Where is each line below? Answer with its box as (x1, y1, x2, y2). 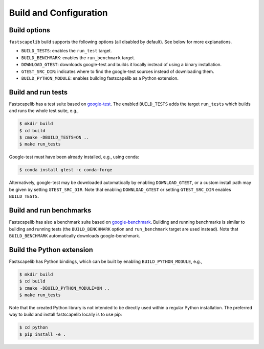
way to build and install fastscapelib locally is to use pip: (9, 311, 122, 318)
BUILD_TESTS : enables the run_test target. (21, 48, 112, 54)
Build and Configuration (9, 7, 108, 18)
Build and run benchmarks (9, 206, 91, 215)
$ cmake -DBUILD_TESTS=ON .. (19, 135, 89, 140)
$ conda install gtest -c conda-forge (19, 167, 112, 173)
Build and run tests (9, 88, 68, 96)
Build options (9, 26, 50, 34)
